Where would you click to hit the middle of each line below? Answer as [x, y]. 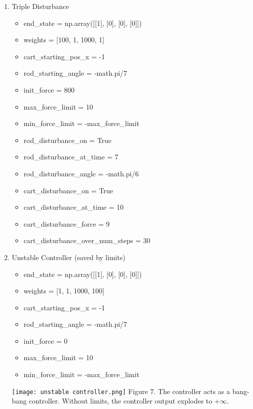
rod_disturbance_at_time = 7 [71, 157]
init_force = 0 [46, 341]
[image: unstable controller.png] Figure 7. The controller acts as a [121, 391]
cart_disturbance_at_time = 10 [74, 207]
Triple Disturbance [40, 6]
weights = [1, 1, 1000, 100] [64, 291]
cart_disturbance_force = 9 [67, 223]
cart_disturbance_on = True [68, 190]
